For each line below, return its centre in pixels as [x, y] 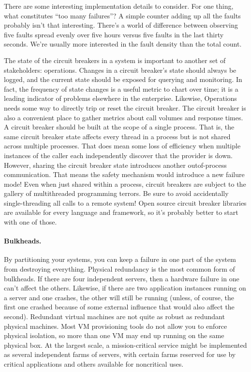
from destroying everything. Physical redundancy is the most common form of [119, 269]
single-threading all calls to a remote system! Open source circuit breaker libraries [125, 202]
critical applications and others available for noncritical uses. [94, 364]
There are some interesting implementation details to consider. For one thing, [119, 6]
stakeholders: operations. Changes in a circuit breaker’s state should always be [120, 70]
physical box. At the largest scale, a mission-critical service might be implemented [125, 345]
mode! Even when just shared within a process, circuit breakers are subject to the [125, 184]
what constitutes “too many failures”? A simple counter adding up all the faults [122, 15]
